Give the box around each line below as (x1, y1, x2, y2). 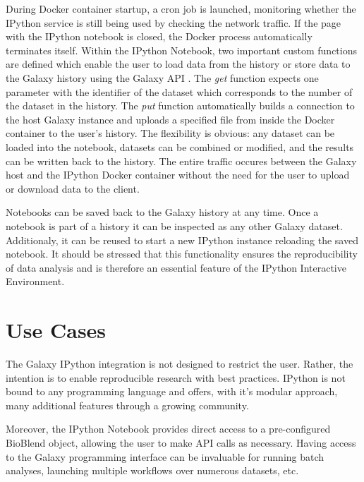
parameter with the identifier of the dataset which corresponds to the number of (6, 84, 353, 99)
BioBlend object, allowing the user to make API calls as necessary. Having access (6, 435, 356, 450)
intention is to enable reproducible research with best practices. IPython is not (6, 370, 346, 385)
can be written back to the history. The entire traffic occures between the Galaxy (6, 153, 357, 168)
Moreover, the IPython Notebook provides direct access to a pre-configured (6, 421, 331, 436)
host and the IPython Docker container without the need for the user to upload (6, 167, 350, 182)
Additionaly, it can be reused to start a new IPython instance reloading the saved (6, 232, 358, 247)
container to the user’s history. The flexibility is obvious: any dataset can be (6, 126, 335, 140)
